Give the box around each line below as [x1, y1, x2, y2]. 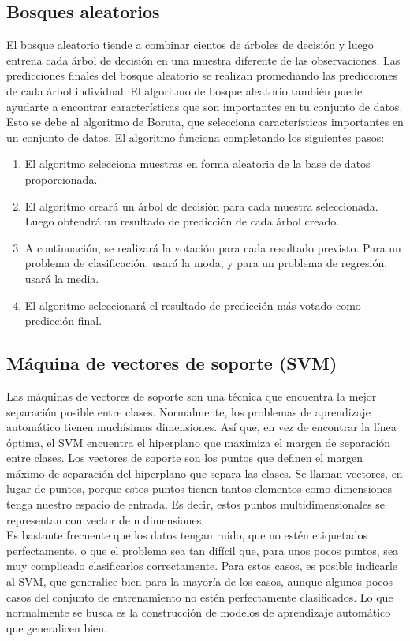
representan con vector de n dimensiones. [6, 511, 205, 527]
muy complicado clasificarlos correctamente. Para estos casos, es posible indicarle [6, 557, 397, 574]
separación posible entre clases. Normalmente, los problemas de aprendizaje [6, 403, 371, 419]
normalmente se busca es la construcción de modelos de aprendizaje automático [6, 604, 391, 621]
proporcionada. [24, 170, 98, 187]
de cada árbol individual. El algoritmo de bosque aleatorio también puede [6, 82, 363, 99]
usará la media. [24, 270, 99, 286]
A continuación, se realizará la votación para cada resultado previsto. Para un [24, 239, 401, 255]
